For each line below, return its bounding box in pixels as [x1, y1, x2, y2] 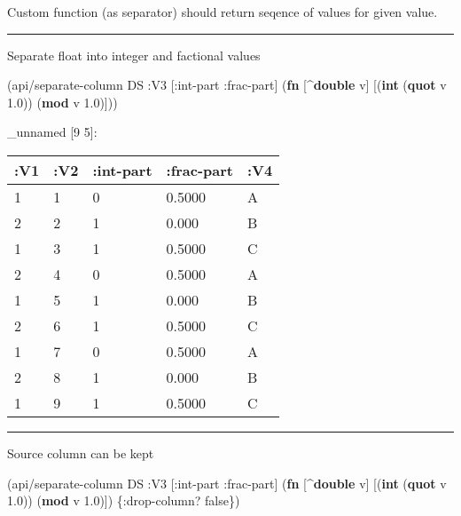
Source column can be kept [7, 443, 154, 462]
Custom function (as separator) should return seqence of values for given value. [7, 3, 438, 20]
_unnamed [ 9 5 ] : [7, 123, 98, 141]
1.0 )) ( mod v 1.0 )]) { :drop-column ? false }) [7, 491, 240, 510]
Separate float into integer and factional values [7, 45, 261, 64]
